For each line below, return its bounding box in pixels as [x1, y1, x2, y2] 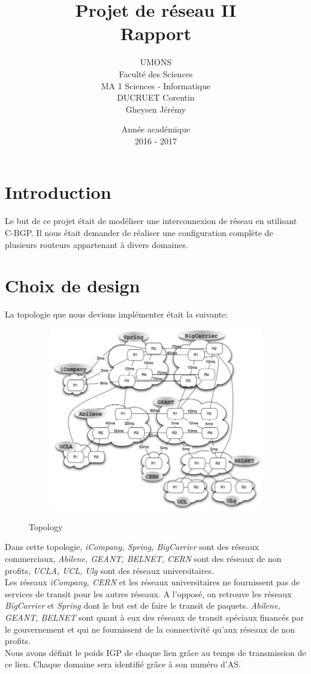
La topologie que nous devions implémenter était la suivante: [5, 308, 228, 321]
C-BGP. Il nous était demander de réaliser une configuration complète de [5, 226, 273, 238]
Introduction [5, 180, 111, 204]
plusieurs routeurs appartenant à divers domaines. [5, 238, 188, 250]
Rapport [120, 21, 192, 46]
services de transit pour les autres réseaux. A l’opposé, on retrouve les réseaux [5, 587, 292, 600]
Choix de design [5, 273, 140, 298]
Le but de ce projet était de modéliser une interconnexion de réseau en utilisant [5, 214, 297, 227]
